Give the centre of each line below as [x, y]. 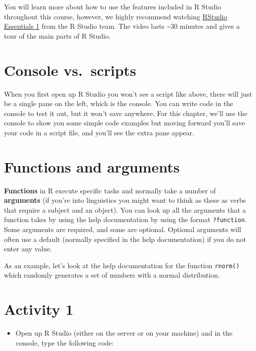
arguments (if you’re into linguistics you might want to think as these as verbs [125, 200]
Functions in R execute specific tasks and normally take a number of [110, 190]
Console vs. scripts [70, 70]
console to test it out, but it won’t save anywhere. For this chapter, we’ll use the [126, 113]
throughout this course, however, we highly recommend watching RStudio [116, 16]
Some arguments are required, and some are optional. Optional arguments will [123, 229]
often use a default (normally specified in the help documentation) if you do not [125, 239]
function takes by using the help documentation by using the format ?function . [125, 219]
